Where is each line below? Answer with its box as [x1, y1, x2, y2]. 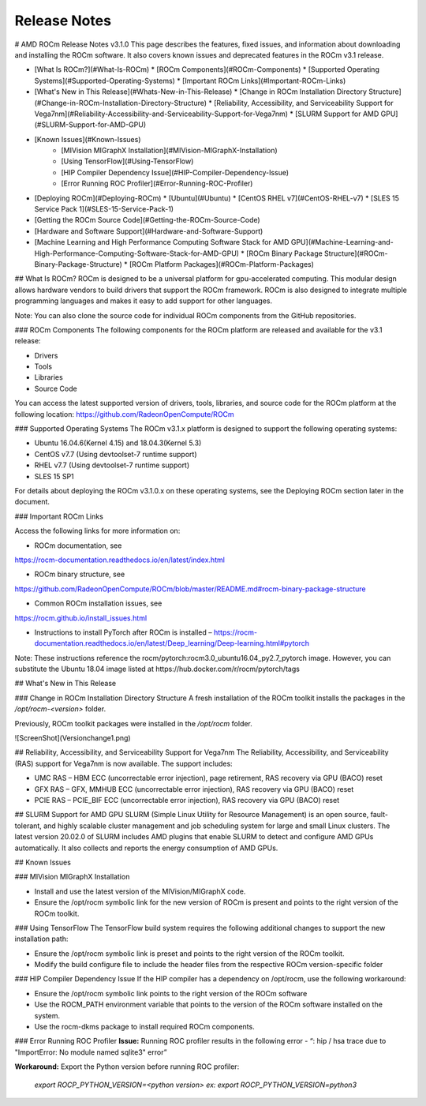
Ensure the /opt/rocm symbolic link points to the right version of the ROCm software [34, 988, 308, 998]
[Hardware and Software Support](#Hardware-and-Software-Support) [34, 226, 263, 236]
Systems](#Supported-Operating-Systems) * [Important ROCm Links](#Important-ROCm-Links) [34, 76, 346, 85]
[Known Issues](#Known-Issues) [34, 134, 141, 144]
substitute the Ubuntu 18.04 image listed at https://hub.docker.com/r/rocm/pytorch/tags [14, 664, 300, 674]
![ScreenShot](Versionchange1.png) [14, 733, 131, 743]
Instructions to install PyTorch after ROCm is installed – [34, 628, 212, 637]
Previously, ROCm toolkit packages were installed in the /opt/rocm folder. [14, 718, 252, 728]
